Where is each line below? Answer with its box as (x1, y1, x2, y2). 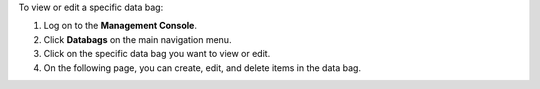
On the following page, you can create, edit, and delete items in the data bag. (43, 61, 362, 74)
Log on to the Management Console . (43, 20, 197, 32)
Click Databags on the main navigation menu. (43, 33, 232, 45)
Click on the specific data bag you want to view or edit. (43, 48, 271, 60)
